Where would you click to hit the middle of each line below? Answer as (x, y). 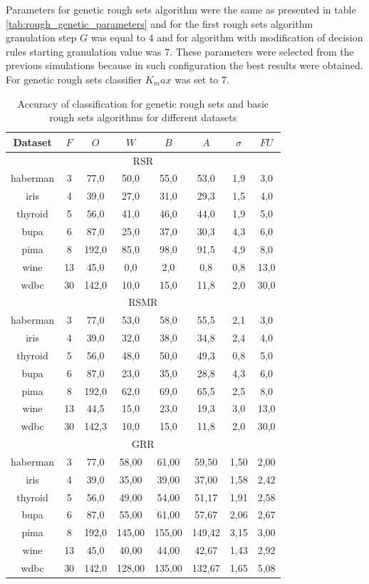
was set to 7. (202, 79)
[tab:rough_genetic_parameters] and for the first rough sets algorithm (160, 23)
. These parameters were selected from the (262, 51)
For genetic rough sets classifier (74, 79)
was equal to (118, 37)
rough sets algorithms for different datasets (143, 117)
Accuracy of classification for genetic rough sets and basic (143, 103)
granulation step (41, 37)
